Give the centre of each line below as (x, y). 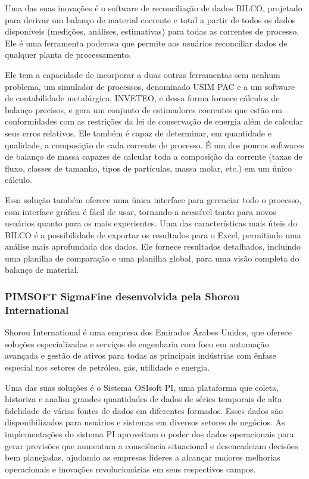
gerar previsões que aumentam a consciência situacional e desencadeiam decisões (152, 445)
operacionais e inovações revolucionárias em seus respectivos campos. (130, 469)
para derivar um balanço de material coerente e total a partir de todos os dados (150, 19)
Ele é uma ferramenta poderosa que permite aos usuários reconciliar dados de (146, 43)
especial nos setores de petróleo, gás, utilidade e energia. (107, 367)
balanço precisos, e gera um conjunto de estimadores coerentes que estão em (144, 109)
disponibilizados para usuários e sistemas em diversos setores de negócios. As (145, 422)
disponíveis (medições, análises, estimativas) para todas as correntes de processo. (152, 31)
